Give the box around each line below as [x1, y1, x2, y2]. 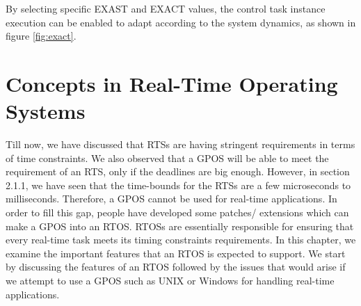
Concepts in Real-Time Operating [6, 69, 338, 97]
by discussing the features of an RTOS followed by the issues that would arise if [6, 259, 346, 274]
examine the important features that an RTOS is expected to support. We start [6, 245, 346, 260]
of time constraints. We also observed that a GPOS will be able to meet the [6, 150, 329, 165]
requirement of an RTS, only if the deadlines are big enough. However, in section [6, 164, 350, 179]
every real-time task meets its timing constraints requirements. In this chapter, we [6, 232, 356, 247]
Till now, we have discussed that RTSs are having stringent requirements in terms [6, 137, 355, 152]
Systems [6, 97, 86, 125]
